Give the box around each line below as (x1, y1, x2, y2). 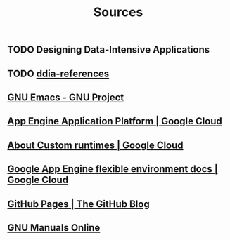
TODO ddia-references (7, 67, 110, 79)
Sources (93, 4, 143, 20)
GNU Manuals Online (7, 222, 101, 234)
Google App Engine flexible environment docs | (7, 163, 218, 175)
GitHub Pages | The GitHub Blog (7, 198, 150, 210)
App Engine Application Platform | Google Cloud (7, 115, 223, 127)
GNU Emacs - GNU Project (7, 91, 124, 103)
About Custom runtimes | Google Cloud (7, 139, 184, 151)
